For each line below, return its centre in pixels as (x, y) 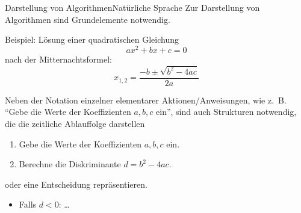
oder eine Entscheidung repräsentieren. (76, 184)
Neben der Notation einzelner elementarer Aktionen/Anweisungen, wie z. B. (146, 100)
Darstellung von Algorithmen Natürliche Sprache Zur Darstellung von (132, 7)
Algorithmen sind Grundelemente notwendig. (88, 19)
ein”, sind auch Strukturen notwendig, (226, 112)
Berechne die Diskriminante (70, 164)
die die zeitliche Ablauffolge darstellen (75, 123)
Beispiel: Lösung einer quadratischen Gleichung (92, 39)
